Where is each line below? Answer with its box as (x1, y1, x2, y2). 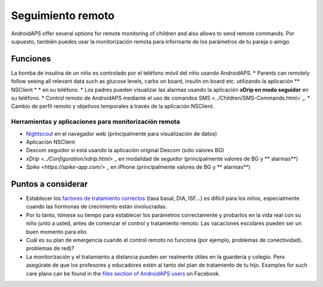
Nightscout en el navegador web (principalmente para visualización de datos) (26, 130, 218, 137)
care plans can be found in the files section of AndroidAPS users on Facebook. (26, 270, 221, 277)
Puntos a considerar (11, 179, 88, 189)
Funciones (11, 54, 51, 64)
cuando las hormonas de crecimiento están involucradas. (26, 203, 167, 210)
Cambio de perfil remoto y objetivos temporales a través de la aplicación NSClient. (11, 103, 215, 110)
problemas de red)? (26, 245, 75, 252)
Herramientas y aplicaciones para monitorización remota (11, 118, 181, 126)
